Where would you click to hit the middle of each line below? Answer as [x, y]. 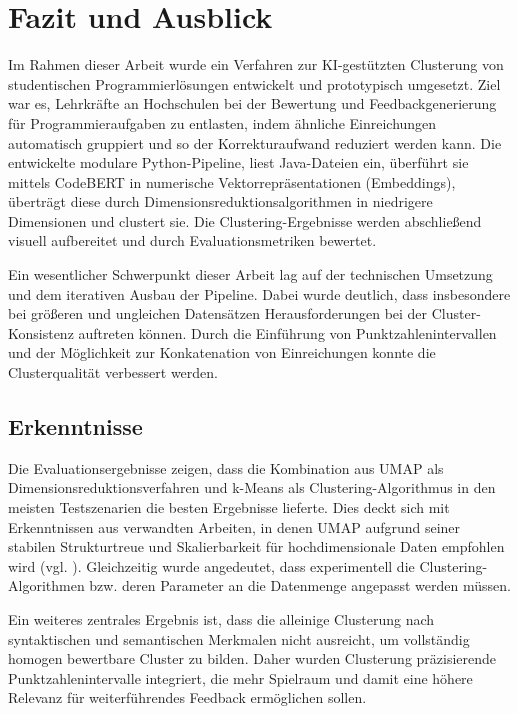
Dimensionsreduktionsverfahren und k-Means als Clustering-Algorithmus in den [252, 487]
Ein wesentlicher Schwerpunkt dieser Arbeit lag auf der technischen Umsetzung [250, 274]
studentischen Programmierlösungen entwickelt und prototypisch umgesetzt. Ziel [254, 83]
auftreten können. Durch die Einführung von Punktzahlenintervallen [287, 332]
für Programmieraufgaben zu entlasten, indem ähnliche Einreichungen [222, 122]
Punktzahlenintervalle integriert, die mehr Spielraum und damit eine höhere [240, 677]
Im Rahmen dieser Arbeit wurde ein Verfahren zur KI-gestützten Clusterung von [256, 64]
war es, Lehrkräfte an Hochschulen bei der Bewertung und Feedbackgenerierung [252, 103]
